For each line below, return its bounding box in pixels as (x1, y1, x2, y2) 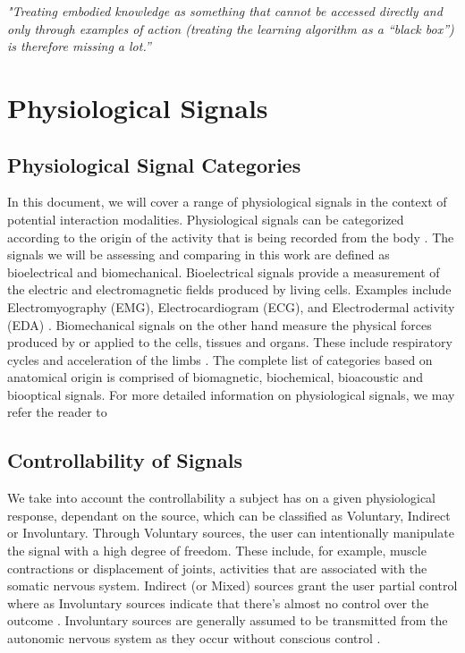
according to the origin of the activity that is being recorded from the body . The (7, 227, 454, 246)
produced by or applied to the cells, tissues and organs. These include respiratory (7, 333, 452, 352)
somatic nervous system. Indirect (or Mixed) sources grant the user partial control (7, 576, 458, 595)
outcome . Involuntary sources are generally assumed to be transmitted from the (7, 611, 448, 630)
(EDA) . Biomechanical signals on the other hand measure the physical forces (7, 315, 432, 334)
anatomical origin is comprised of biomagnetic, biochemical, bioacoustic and (7, 368, 424, 386)
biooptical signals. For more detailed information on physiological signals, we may (7, 385, 455, 403)
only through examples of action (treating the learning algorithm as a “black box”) (7, 19, 454, 38)
